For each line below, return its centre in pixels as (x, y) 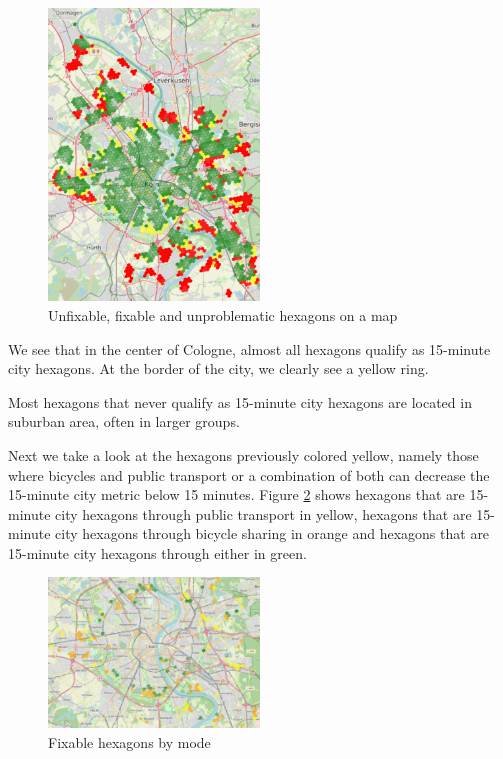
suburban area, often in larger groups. (124, 421)
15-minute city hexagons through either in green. (157, 552)
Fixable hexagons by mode (129, 742)
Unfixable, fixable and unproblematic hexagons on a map (223, 314)
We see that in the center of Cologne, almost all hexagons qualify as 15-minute (249, 348)
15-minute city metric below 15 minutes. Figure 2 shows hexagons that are (236, 494)
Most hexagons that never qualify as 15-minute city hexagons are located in (240, 401)
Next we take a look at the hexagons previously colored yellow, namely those (243, 454)
